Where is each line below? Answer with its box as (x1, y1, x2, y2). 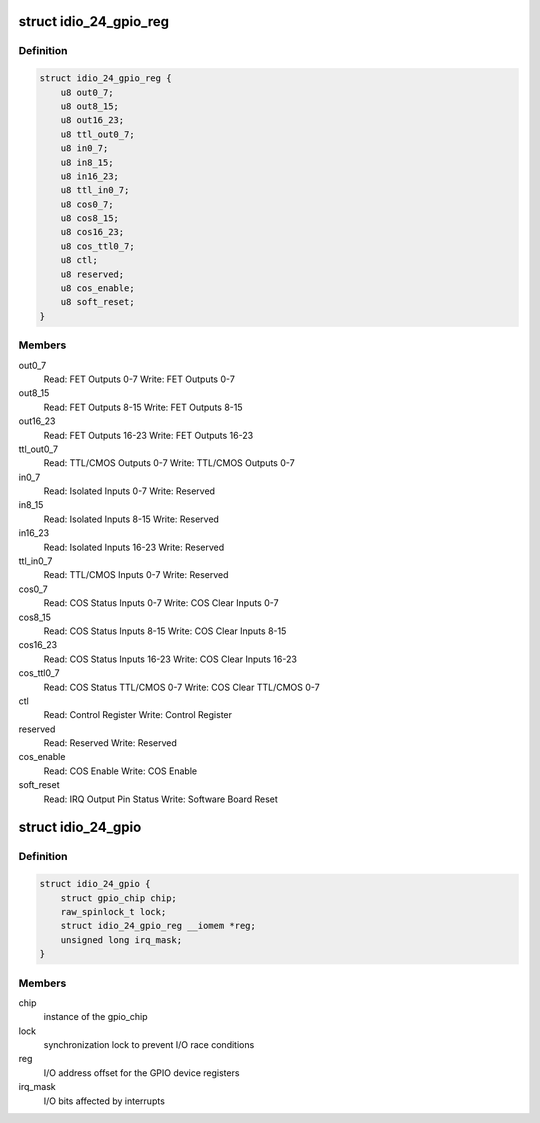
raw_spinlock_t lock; (60, 906, 167, 917)
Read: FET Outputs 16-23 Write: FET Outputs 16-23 (43, 429, 254, 441)
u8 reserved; (60, 268, 125, 280)
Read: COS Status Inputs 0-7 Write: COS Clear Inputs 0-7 (43, 597, 279, 609)
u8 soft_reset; (60, 296, 135, 308)
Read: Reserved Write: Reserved (43, 737, 177, 749)
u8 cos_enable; (60, 283, 135, 294)
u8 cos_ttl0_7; (60, 240, 135, 252)
